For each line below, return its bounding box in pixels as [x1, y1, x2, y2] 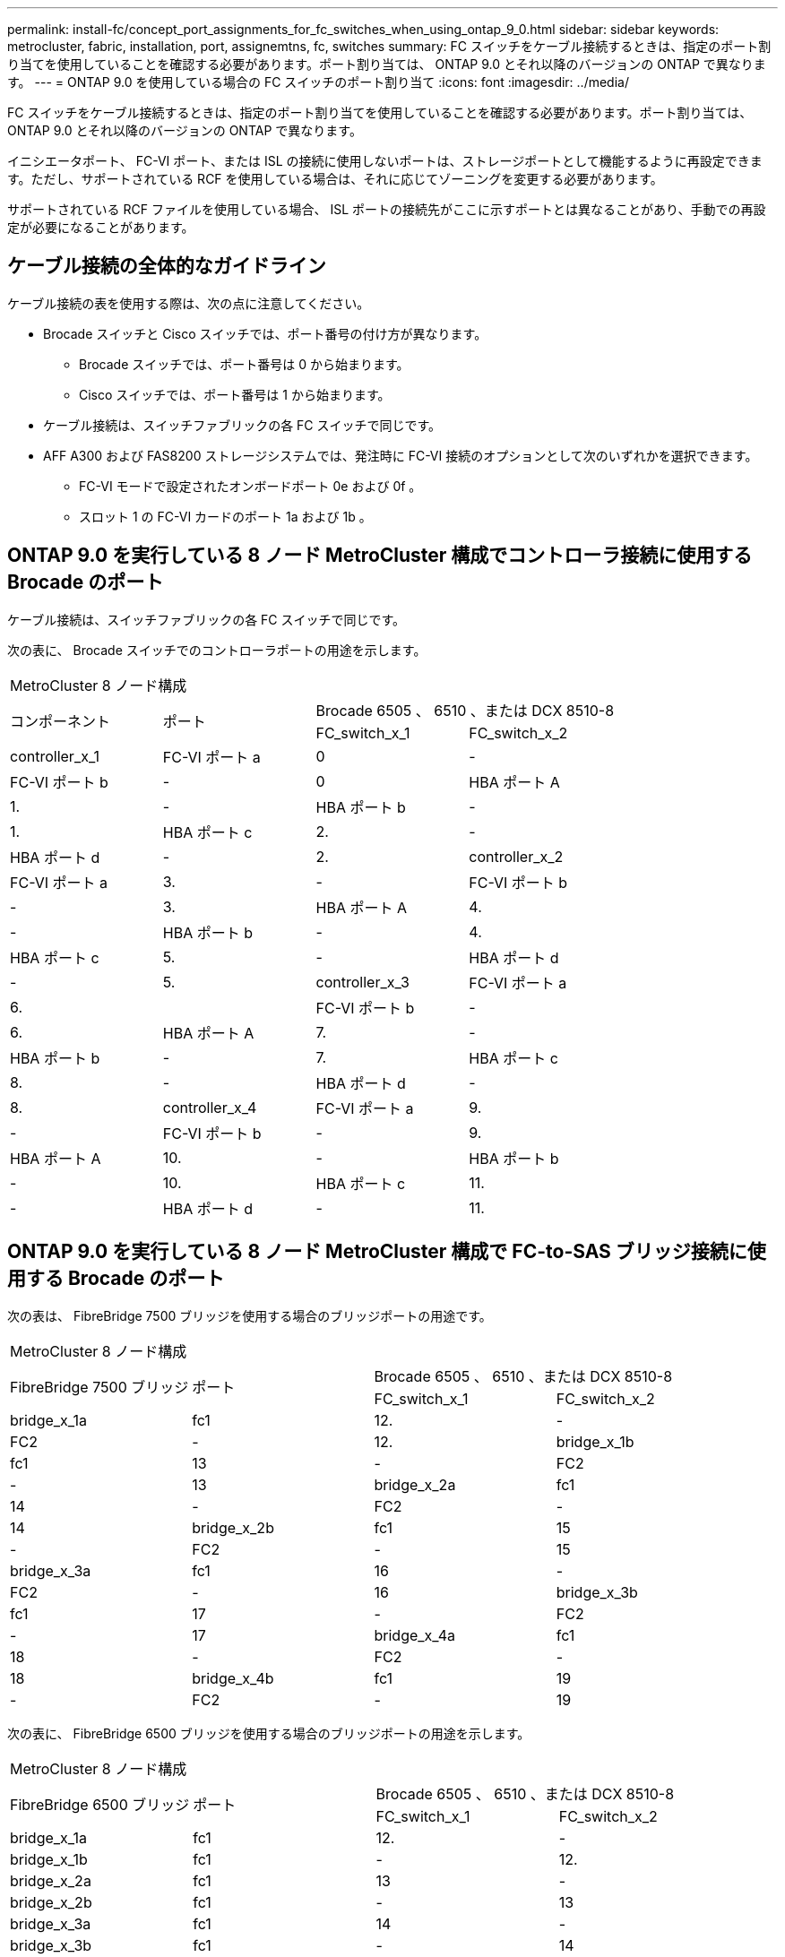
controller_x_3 [315, 972, 410, 991]
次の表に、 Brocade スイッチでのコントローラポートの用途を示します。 [7, 642, 427, 658]
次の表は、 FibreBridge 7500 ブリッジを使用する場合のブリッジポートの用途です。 [7, 1307, 492, 1323]
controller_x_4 [162, 1098, 257, 1116]
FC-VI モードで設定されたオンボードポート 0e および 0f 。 [79, 478, 422, 494]
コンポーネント [10, 711, 111, 730]
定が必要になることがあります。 [7, 220, 194, 235]
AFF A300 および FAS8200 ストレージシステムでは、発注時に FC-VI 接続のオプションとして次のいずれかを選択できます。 [43, 447, 758, 463]
